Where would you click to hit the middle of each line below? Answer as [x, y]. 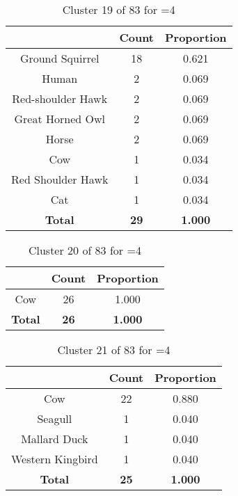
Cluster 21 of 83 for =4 [114, 350]
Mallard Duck [55, 439]
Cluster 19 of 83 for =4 [119, 9]
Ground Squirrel [59, 58]
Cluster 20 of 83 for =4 [85, 250]
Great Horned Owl [59, 119]
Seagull [55, 418]
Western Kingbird [55, 459]
